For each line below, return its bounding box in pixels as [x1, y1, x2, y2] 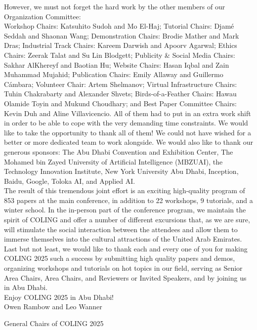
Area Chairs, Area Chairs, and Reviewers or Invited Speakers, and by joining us [4, 272, 247, 283]
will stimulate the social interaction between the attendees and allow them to [4, 224, 238, 234]
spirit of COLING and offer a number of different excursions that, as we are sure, [4, 214, 250, 225]
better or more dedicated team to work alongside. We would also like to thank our [4, 137, 253, 147]
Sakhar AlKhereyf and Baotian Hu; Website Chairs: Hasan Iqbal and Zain [4, 59, 229, 70]
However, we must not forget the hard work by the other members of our [4, 1, 225, 11]
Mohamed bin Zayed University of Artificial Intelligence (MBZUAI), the [4, 156, 223, 166]
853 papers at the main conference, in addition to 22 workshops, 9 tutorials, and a [4, 195, 253, 205]
